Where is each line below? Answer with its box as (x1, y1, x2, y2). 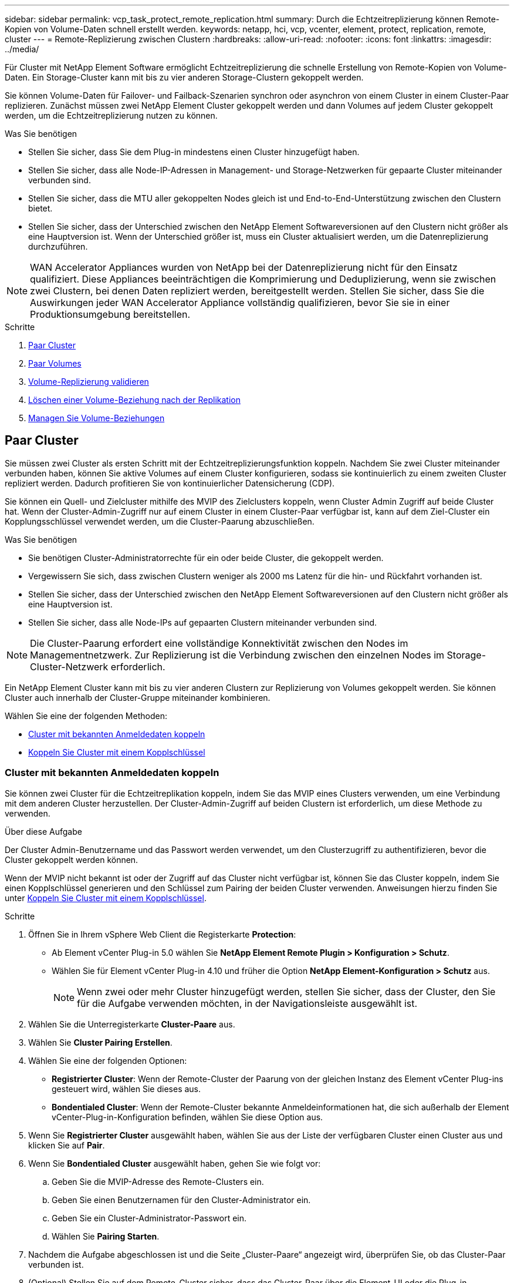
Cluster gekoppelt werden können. (5, 854, 138, 865)
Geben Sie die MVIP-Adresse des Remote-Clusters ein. (52, 1176, 264, 1187)
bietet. (28, 203, 53, 213)
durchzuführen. (28, 241, 88, 251)
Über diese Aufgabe (5, 826, 82, 837)
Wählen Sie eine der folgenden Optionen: (28, 1055, 187, 1066)
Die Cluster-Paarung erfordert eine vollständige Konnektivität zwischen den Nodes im (30, 637, 408, 649)
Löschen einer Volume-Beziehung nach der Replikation (28, 395, 241, 405)
